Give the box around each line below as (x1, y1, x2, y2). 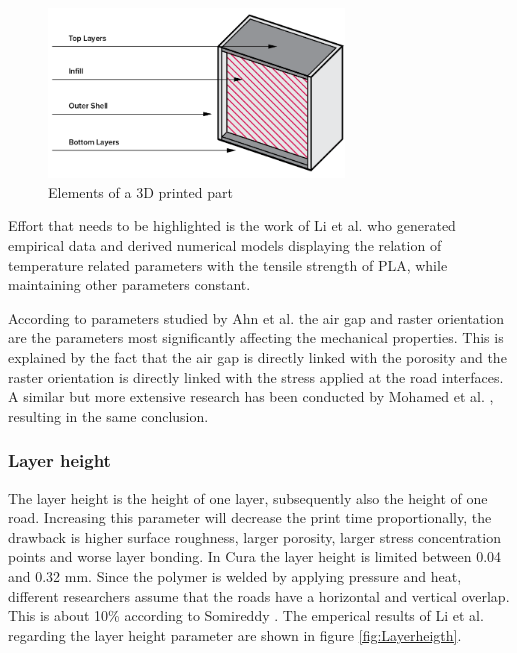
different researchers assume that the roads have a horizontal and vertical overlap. (8, 585, 510, 606)
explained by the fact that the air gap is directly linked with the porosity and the (8, 347, 507, 368)
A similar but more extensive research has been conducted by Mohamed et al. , (8, 386, 494, 407)
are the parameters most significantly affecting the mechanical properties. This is (8, 327, 504, 348)
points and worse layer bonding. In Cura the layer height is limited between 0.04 (8, 546, 502, 567)
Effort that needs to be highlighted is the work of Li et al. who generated (8, 215, 456, 236)
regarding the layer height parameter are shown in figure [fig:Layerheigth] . (8, 624, 462, 645)
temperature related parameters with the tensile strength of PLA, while (8, 254, 448, 275)
